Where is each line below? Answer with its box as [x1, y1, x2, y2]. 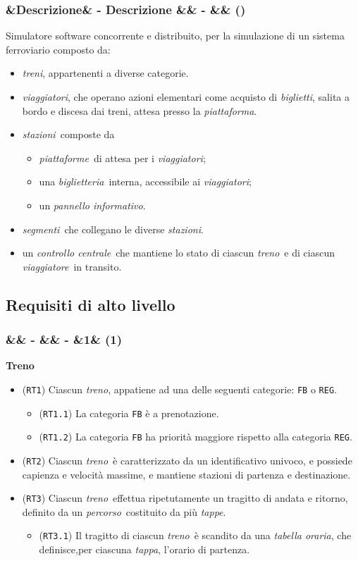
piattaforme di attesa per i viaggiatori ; [39, 150, 206, 165]
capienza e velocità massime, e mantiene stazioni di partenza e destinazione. [22, 467, 351, 481]
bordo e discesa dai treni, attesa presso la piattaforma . [22, 103, 257, 118]
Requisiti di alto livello [6, 293, 175, 315]
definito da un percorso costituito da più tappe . [22, 504, 226, 519]
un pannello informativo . [39, 197, 146, 212]
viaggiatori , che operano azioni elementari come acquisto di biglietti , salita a [22, 90, 350, 104]
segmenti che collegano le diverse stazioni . [22, 221, 204, 236]
